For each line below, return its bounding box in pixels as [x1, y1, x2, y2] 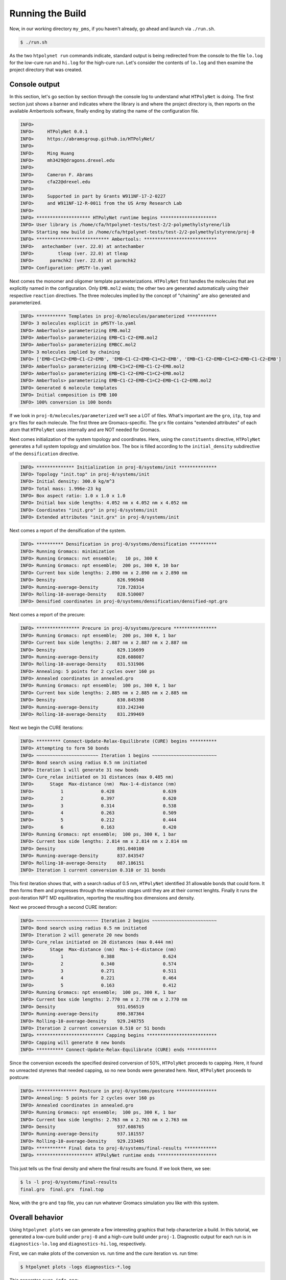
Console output [9, 80, 60, 89]
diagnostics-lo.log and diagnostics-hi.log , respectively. [9, 1241, 147, 1247]
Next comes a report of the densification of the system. [9, 527, 126, 534]
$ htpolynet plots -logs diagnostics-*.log [20, 1264, 131, 1270]
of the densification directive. [9, 451, 79, 457]
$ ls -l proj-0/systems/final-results [20, 1179, 117, 1185]
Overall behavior [9, 1213, 64, 1222]
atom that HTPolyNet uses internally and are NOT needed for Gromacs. [9, 426, 161, 433]
